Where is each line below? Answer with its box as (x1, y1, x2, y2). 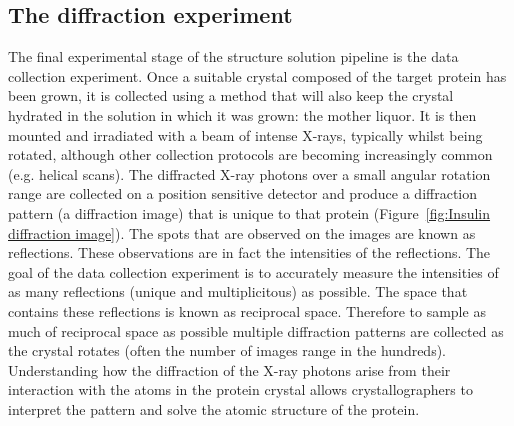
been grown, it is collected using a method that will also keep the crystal (8, 85, 454, 106)
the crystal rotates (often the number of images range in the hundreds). (8, 340, 447, 361)
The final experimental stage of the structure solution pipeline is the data (8, 46, 459, 67)
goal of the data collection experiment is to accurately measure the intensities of (8, 261, 499, 282)
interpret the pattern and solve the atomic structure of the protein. (8, 398, 420, 419)
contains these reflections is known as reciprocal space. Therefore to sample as (8, 300, 486, 321)
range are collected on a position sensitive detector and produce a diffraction (8, 183, 478, 204)
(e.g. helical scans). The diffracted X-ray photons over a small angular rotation (8, 163, 491, 184)
